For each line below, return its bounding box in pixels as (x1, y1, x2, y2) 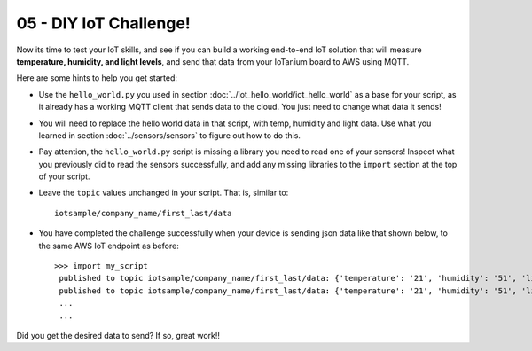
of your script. (38, 171, 90, 182)
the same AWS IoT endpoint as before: (38, 240, 179, 251)
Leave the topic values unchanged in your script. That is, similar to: (38, 187, 289, 199)
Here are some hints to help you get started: (16, 73, 177, 83)
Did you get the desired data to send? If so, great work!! (16, 330, 221, 340)
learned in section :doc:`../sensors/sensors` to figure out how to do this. (38, 129, 301, 141)
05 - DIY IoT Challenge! (16, 13, 191, 33)
